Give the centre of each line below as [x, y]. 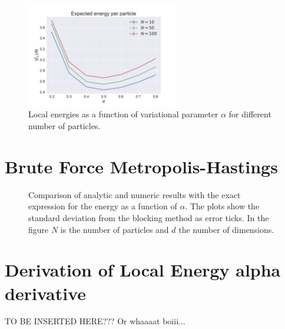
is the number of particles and [115, 229]
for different [250, 114]
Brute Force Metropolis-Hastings [141, 166]
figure [39, 229]
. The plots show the [222, 206]
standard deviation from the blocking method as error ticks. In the [149, 217]
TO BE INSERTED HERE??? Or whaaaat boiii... [95, 321]
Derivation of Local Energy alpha [143, 270]
